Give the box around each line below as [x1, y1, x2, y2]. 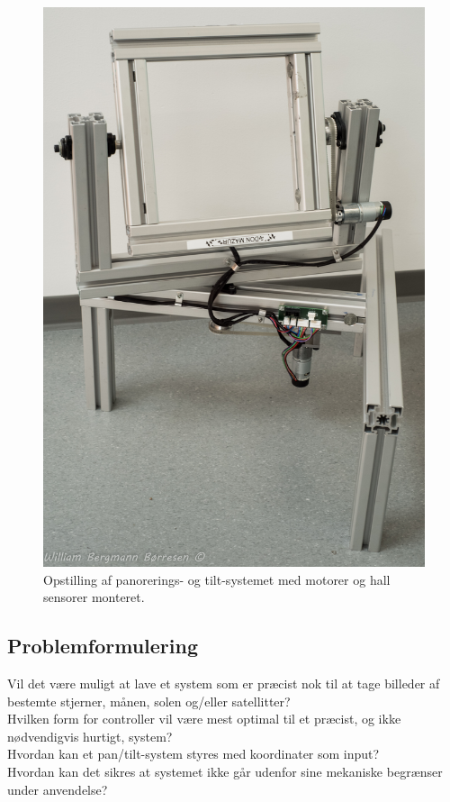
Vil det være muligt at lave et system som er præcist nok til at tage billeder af [7, 674, 440, 693]
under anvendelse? [7, 779, 108, 798]
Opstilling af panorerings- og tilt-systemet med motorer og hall [43, 570, 391, 588]
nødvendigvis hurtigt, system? [7, 726, 173, 745]
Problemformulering [7, 632, 199, 660]
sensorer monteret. [43, 588, 145, 606]
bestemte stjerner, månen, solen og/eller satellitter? [7, 691, 291, 710]
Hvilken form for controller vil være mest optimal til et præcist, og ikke [7, 709, 401, 728]
